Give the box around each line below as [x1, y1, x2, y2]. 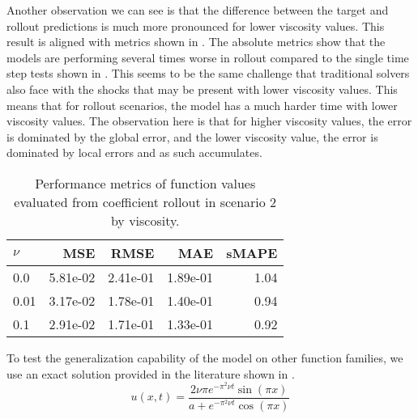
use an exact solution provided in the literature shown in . [6, 365, 295, 382]
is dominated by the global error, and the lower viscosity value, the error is [6, 128, 378, 145]
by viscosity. [110, 210, 180, 230]
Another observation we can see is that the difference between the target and [6, 2, 389, 18]
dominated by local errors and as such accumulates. [6, 144, 262, 161]
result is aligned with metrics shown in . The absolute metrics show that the [6, 33, 386, 50]
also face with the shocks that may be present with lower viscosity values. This [6, 80, 398, 97]
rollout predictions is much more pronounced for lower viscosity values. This [6, 17, 385, 34]
